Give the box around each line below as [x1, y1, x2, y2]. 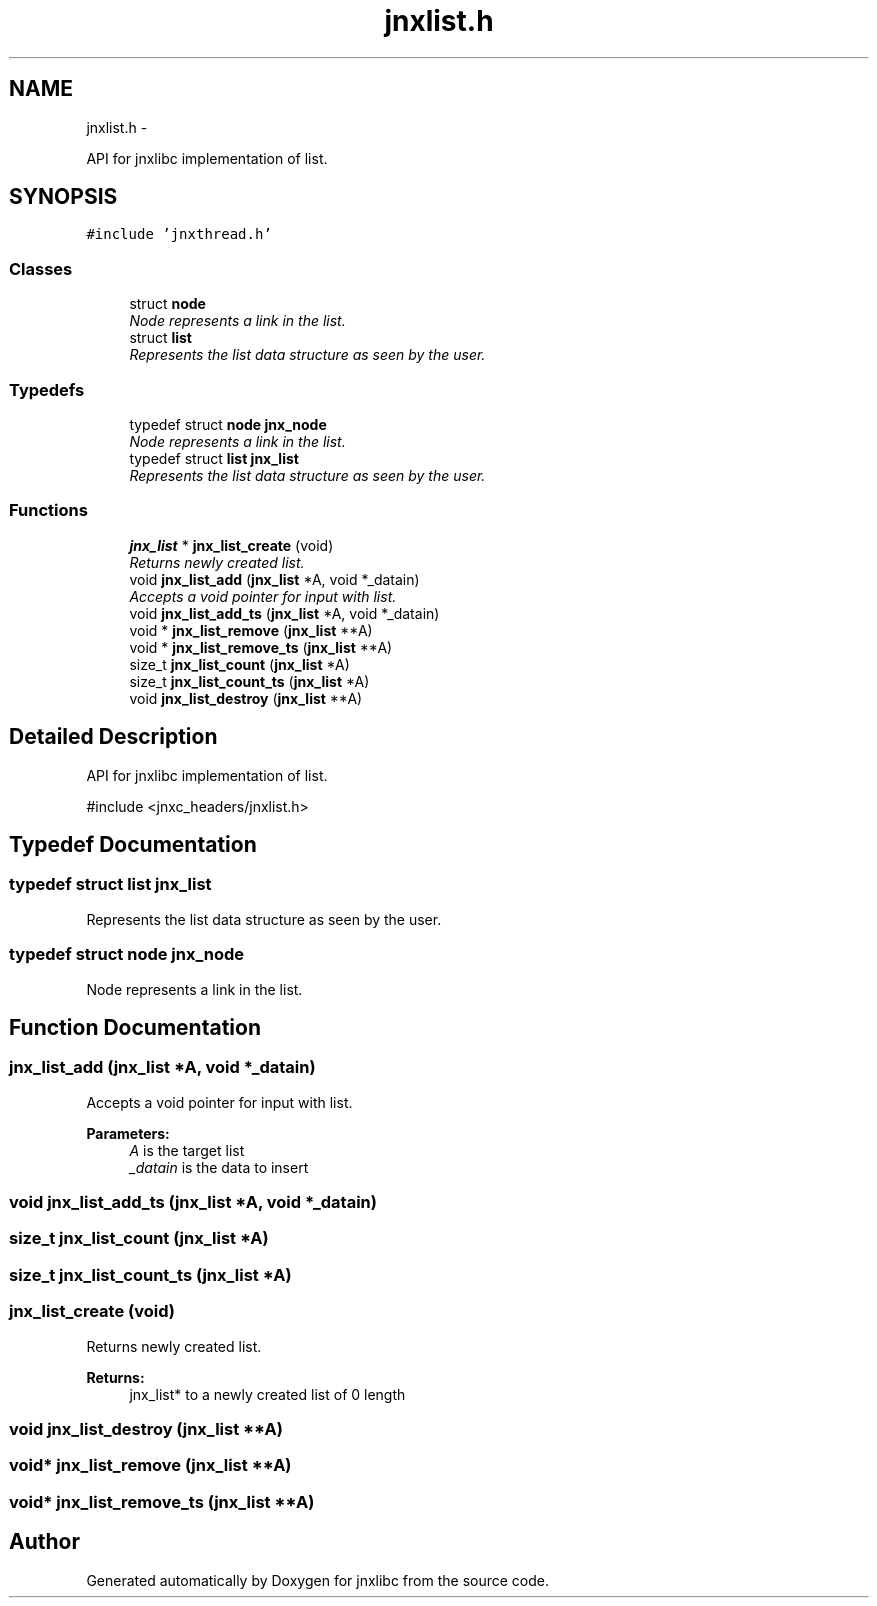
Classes [9, 258, 73, 279]
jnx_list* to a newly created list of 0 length [129, 1385, 406, 1403]
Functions [9, 500, 88, 521]
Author [9, 1529, 80, 1555]
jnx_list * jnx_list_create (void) [129, 536, 334, 554]
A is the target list [129, 1141, 245, 1159]
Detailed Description [9, 724, 218, 750]
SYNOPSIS [9, 184, 118, 210]
